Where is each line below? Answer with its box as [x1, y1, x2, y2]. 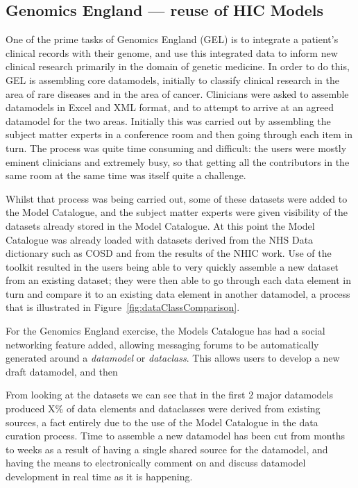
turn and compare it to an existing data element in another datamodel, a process [6, 286, 350, 301]
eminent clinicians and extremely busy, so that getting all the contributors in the [6, 154, 350, 169]
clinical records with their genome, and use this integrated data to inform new [6, 45, 338, 60]
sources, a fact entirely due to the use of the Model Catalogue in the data [6, 414, 318, 429]
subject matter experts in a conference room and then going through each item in [6, 127, 353, 142]
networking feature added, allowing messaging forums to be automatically [6, 337, 319, 351]
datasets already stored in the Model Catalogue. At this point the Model [6, 218, 315, 233]
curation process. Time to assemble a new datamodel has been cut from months [6, 428, 345, 443]
